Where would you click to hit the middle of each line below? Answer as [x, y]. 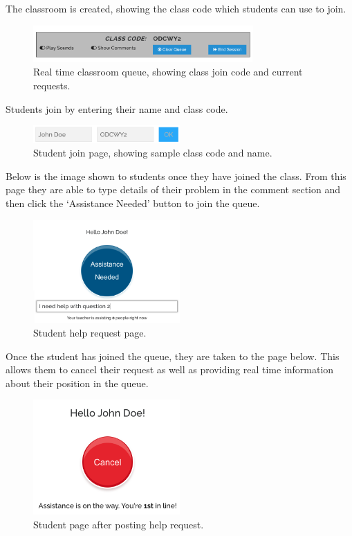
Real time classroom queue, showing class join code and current [168, 72]
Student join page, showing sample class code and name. [153, 153]
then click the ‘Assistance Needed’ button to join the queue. [133, 203]
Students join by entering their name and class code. [117, 108]
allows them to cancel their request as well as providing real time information [170, 369]
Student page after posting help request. [119, 524]
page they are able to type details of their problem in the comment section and [173, 189]
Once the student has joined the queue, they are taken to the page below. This [173, 356]
